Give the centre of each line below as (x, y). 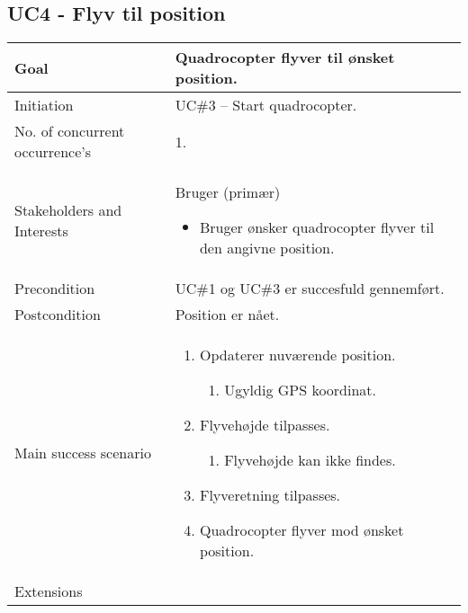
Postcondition (58, 315)
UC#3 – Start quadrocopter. (266, 105)
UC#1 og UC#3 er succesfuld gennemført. (310, 289)
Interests (41, 230)
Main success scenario (83, 453)
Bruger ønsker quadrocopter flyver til (317, 227)
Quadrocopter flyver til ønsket (285, 58)
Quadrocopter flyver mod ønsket (301, 530)
